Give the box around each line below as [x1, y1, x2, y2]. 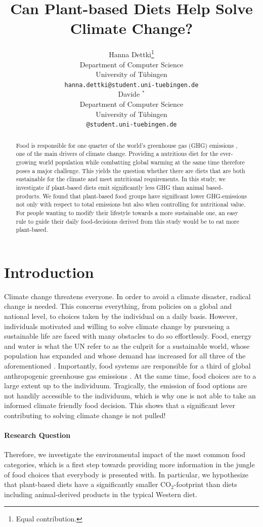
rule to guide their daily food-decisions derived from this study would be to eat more [16, 217, 239, 225]
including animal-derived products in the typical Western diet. [4, 489, 197, 499]
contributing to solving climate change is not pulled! [4, 410, 166, 420]
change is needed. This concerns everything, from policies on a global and [4, 301, 232, 311]
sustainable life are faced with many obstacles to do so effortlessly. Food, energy [4, 331, 252, 341]
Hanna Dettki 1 [109, 48, 154, 59]
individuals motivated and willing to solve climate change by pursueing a [4, 320, 230, 331]
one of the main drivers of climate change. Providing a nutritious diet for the [16, 149, 218, 158]
